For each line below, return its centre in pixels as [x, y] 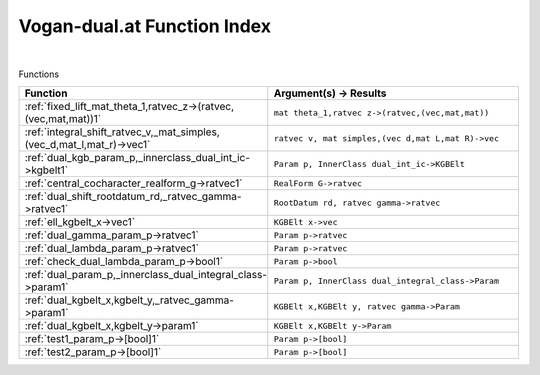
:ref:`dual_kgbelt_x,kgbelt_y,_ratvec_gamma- [129, 300]
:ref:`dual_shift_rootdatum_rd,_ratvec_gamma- [133, 197]
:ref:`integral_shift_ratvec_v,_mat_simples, [122, 132]
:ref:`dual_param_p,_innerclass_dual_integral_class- [146, 275]
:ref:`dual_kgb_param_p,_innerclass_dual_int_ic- [137, 158]
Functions [39, 74]
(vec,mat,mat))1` [63, 119]
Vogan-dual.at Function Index [145, 26]
